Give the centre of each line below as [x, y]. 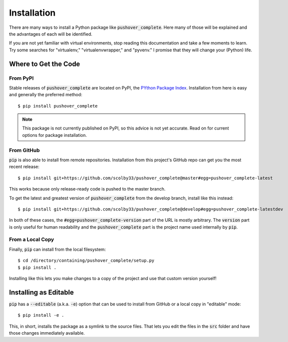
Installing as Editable [42, 292]
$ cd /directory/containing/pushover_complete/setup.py [86, 261]
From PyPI [22, 78]
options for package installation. [55, 135]
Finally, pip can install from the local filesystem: [57, 249]
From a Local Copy [32, 239]
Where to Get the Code [44, 64]
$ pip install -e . [41, 315]
